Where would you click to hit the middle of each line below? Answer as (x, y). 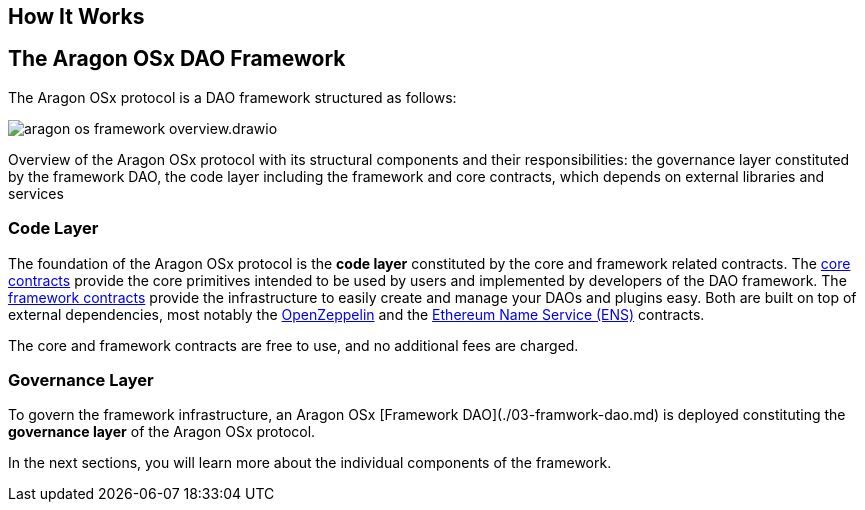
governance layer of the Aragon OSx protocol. (162, 432)
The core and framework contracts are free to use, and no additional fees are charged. (293, 345)
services (36, 193)
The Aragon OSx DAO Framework (177, 59)
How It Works (76, 16)
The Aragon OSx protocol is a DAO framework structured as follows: (232, 97)
